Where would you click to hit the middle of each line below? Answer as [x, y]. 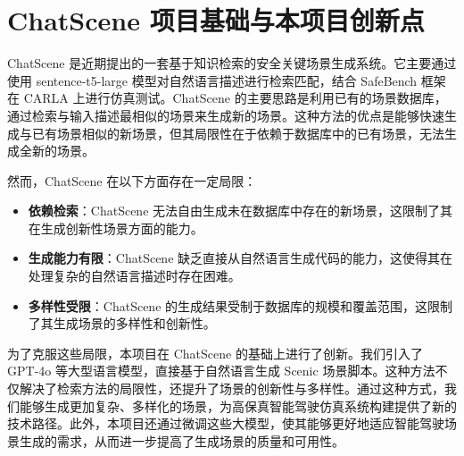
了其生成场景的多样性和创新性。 [122, 323]
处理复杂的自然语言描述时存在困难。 [134, 276]
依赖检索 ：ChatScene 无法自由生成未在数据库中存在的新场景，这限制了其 [240, 211]
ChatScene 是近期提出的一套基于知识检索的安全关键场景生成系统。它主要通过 [232, 63]
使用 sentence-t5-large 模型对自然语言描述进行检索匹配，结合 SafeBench [212, 80]
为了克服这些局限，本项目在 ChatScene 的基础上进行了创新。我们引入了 [215, 353]
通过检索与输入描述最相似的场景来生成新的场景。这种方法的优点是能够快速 [226, 115]
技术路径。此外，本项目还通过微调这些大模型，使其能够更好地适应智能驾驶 [226, 423]
